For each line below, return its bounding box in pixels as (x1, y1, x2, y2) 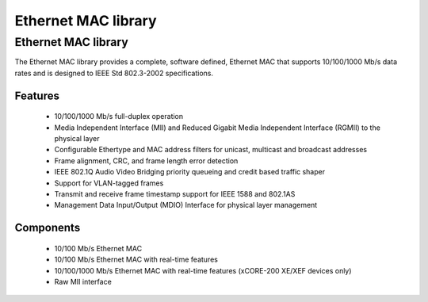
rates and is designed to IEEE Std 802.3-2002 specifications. (14, 68, 214, 78)
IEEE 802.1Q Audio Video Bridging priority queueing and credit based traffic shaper (54, 167, 325, 177)
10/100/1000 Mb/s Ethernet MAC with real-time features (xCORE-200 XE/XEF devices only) (54, 266, 352, 275)
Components (14, 221, 81, 235)
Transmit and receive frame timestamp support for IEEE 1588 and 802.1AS (54, 189, 296, 198)
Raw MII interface (54, 277, 113, 286)
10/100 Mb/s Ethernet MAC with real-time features (54, 254, 218, 265)
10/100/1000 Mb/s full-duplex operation (54, 112, 184, 121)
